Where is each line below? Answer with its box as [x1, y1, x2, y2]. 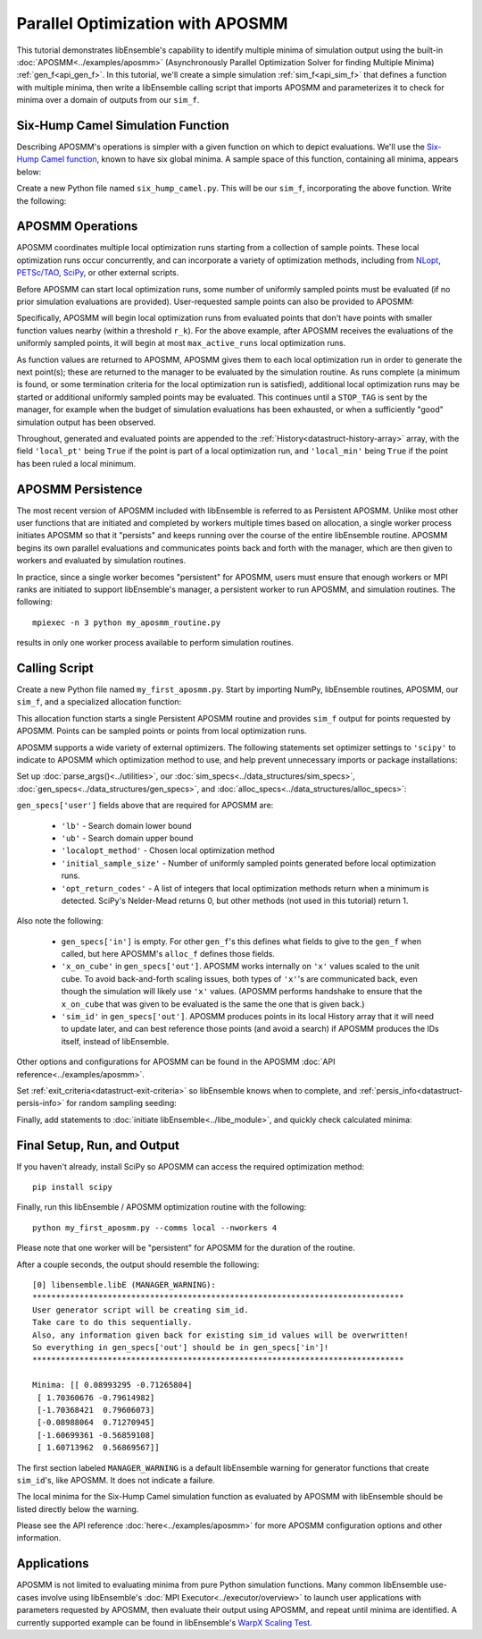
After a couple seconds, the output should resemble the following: [16, 1259, 260, 1270]
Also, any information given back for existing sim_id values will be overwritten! [32, 1330, 410, 1340]
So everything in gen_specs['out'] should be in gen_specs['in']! [32, 1342, 329, 1352]
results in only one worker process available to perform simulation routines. [16, 638, 294, 648]
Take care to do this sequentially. [32, 1317, 193, 1328]
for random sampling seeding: [66, 1098, 178, 1109]
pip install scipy [32, 1182, 113, 1193]
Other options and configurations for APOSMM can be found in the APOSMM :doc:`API [16, 1056, 336, 1068]
